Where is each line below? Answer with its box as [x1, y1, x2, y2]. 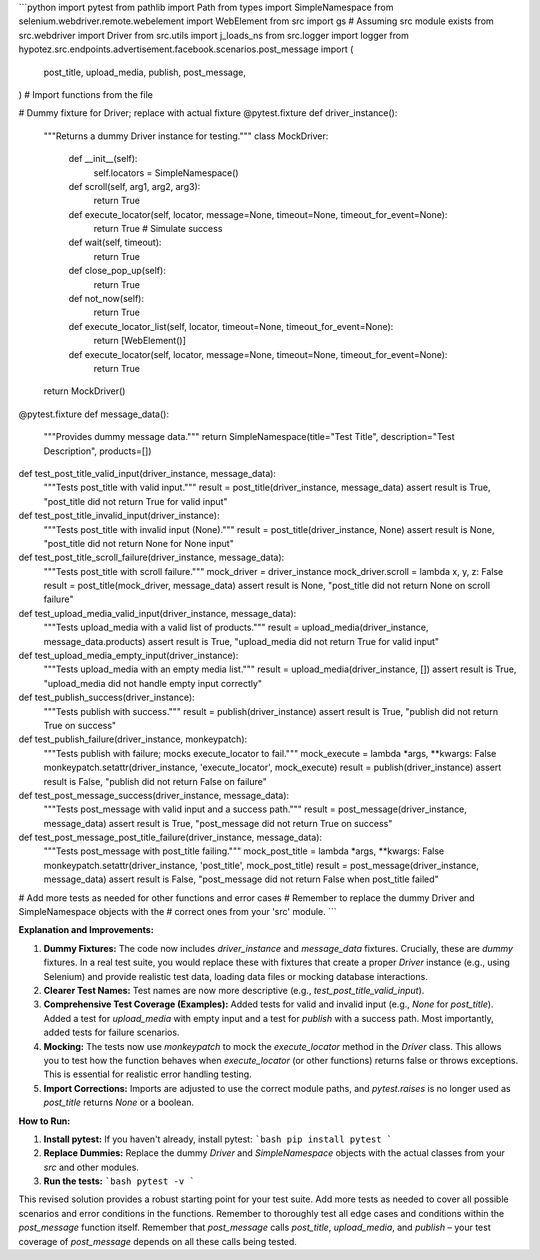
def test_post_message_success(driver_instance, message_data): [18, 789, 290, 801]
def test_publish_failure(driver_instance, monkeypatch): [18, 733, 248, 745]
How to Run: [18, 1115, 71, 1127]
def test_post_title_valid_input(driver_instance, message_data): [18, 467, 277, 479]
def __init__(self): [68, 153, 138, 165]
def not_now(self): [68, 293, 145, 305]
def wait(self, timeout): [68, 236, 162, 249]
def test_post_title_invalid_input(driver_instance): [18, 510, 220, 522]
